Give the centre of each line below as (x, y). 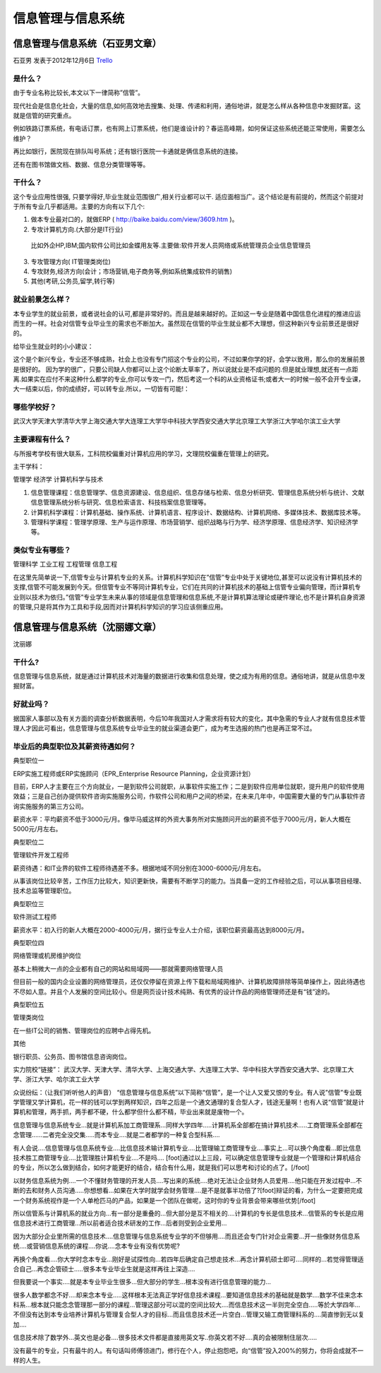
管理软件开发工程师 (41, 855)
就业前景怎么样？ (42, 299)
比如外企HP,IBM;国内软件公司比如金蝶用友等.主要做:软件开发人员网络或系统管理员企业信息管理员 (171, 245)
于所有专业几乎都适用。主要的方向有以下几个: (79, 207)
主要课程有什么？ (42, 439)
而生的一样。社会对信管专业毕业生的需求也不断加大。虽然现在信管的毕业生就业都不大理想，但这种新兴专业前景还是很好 (186, 323)
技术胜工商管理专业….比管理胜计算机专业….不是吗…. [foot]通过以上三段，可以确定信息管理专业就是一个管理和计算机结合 (187, 1158)
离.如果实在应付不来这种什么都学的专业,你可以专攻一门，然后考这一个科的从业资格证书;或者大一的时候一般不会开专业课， (189, 379)
